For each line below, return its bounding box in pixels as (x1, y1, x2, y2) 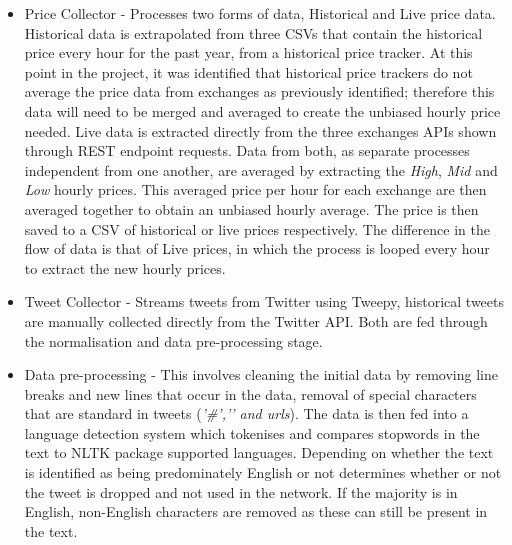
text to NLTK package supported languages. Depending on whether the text (24, 442, 494, 463)
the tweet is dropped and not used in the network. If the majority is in (24, 481, 458, 502)
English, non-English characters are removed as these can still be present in (24, 501, 488, 522)
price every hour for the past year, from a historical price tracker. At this (24, 42, 473, 63)
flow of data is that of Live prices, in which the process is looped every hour (24, 238, 490, 259)
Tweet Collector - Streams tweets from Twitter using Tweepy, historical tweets (24, 291, 505, 312)
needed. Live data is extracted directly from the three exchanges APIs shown (24, 120, 497, 141)
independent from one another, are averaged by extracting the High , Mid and (24, 159, 498, 180)
